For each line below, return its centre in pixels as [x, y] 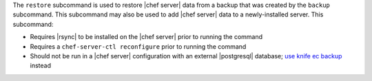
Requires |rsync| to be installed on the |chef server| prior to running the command [146, 37]
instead [41, 66]
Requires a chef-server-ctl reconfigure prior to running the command [138, 46]
